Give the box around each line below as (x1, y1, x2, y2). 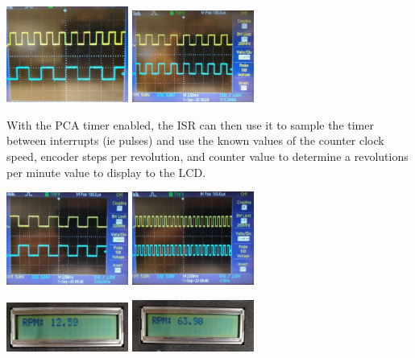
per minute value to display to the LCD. (6, 163, 206, 180)
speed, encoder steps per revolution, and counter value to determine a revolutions (6, 148, 409, 165)
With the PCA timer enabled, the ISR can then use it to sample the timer (6, 116, 374, 133)
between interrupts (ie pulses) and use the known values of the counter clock (6, 132, 384, 149)
